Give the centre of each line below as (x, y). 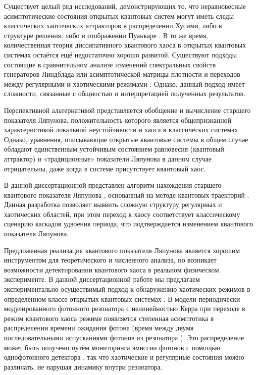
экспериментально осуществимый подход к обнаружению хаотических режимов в (127, 289)
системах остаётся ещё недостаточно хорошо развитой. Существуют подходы (121, 54)
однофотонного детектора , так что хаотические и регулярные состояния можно (124, 357)
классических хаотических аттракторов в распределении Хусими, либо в (113, 26)
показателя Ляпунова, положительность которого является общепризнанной (118, 120)
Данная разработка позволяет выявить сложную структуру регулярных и (113, 204)
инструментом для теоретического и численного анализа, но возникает (110, 260)
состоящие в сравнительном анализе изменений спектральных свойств (110, 64)
